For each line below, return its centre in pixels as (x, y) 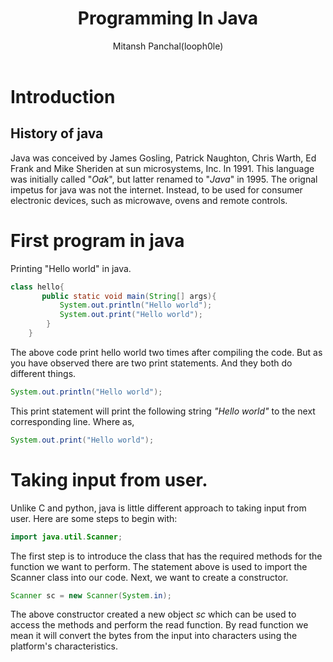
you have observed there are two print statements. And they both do (151, 363)
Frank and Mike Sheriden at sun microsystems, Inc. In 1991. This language (162, 168)
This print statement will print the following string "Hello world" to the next (163, 411)
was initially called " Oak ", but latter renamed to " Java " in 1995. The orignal (164, 179)
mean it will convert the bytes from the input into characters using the (154, 636)
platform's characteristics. (64, 646)
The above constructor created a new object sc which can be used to (153, 614)
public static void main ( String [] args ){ (129, 296)
